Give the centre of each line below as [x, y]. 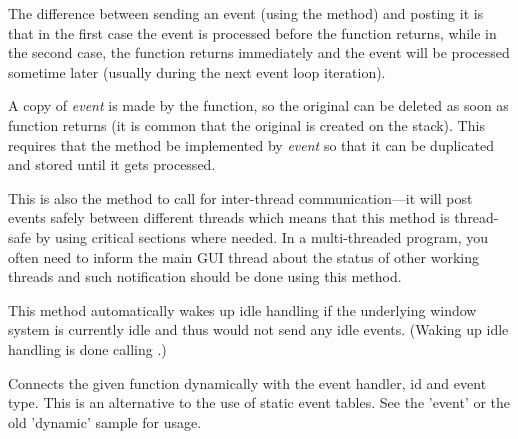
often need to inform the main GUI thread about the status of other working [243, 256]
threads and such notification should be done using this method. [205, 276]
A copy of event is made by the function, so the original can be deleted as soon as [258, 105]
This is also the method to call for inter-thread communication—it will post [240, 197]
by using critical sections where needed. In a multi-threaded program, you [261, 236]
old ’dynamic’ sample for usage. [105, 421]
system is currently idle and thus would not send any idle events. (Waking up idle [258, 329]
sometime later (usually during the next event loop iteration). [197, 71]
